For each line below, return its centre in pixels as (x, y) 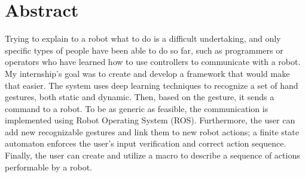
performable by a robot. (48, 167)
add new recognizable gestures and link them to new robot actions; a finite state (152, 131)
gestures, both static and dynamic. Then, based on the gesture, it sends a (140, 97)
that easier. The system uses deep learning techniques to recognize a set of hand (152, 85)
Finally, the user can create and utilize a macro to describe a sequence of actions (152, 155)
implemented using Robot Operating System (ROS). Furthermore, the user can (150, 120)
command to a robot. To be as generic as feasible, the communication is (137, 108)
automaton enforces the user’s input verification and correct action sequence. (146, 143)
